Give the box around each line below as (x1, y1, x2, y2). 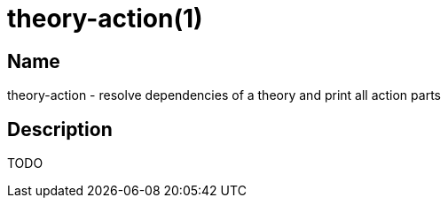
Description (7, 118, 113, 140)
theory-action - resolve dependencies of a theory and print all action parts (7, 87, 441, 103)
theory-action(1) (7, 4, 203, 34)
